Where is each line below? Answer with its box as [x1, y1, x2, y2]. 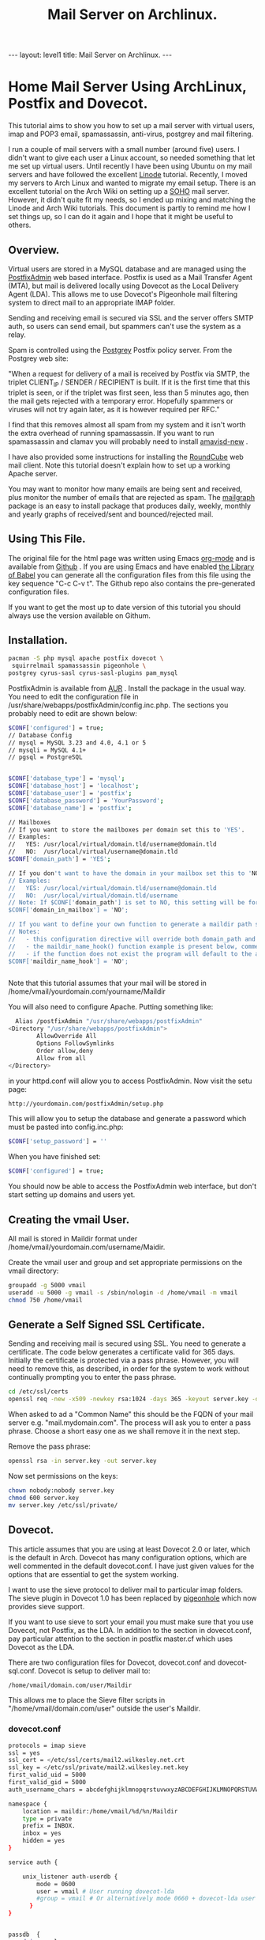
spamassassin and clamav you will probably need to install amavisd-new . [8, 437, 248, 446]
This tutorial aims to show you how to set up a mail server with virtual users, [8, 121, 255, 131]
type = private [22, 1814, 73, 1823]
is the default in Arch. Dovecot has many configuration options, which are [8, 1552, 247, 1562]
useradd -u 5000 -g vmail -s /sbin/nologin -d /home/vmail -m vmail [8, 1288, 238, 1297]
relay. [8, 330, 26, 339]
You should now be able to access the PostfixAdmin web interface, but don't [8, 1181, 257, 1192]
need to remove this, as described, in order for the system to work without [8, 1364, 250, 1374]
